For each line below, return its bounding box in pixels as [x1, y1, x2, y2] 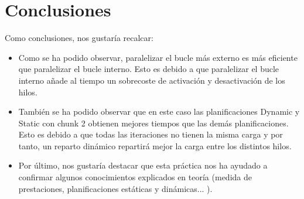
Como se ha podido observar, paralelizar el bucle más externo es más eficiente [18, 51, 298, 63]
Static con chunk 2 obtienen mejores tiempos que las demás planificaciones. [18, 116, 289, 129]
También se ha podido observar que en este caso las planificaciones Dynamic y [18, 105, 300, 118]
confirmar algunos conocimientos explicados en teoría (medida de [18, 171, 252, 183]
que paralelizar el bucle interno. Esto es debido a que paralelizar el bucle [18, 63, 279, 75]
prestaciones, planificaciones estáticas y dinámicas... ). [18, 182, 213, 194]
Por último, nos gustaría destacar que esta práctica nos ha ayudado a [18, 159, 268, 171]
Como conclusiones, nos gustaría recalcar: [5, 32, 153, 44]
